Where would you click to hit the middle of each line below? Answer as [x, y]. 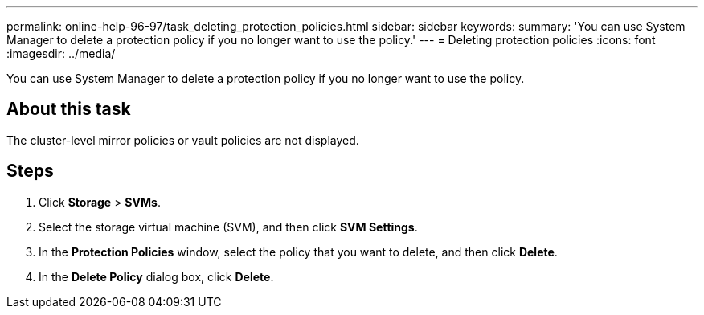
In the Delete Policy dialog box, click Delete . [156, 276]
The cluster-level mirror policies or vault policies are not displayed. [183, 140]
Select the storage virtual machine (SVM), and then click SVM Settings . [228, 227]
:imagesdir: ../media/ [61, 53]
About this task [69, 109]
